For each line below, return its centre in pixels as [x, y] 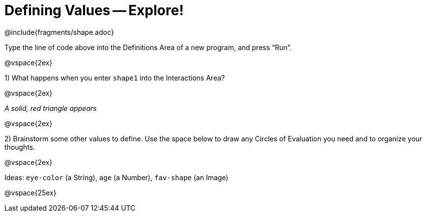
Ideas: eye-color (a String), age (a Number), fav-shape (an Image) [116, 177]
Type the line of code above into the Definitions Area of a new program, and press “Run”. [148, 47]
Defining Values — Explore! [94, 10]
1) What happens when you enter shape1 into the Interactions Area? [115, 78]
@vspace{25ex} [30, 192]
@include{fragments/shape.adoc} [59, 32]
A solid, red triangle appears [51, 108]
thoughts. [20, 147]
